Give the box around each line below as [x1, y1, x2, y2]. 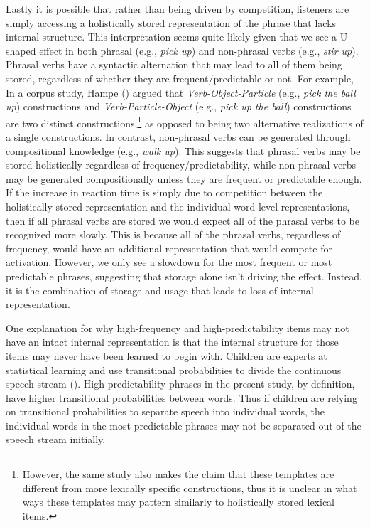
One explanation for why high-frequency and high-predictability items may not [6, 320, 349, 335]
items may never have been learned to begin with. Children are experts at [6, 348, 327, 363]
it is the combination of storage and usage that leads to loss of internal [6, 282, 314, 297]
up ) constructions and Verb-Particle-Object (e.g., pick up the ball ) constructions [6, 99, 352, 114]
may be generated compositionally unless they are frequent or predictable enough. [6, 171, 362, 186]
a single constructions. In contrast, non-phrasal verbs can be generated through [6, 129, 351, 144]
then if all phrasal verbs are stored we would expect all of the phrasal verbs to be [6, 213, 359, 228]
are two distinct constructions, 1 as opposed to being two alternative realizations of [6, 113, 364, 130]
